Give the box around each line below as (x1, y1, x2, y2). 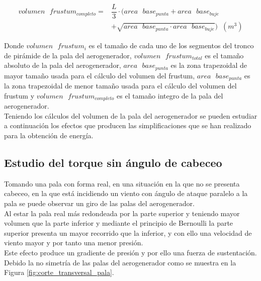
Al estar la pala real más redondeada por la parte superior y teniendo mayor (4, 208, 240, 218)
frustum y (4, 90, 35, 101)
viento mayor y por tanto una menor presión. (4, 237, 143, 248)
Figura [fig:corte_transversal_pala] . (4, 267, 114, 277)
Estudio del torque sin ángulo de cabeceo (4, 155, 222, 170)
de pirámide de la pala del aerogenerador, (4, 50, 132, 60)
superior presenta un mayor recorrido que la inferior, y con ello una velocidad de (4, 227, 252, 238)
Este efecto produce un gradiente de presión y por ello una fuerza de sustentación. (4, 247, 257, 257)
